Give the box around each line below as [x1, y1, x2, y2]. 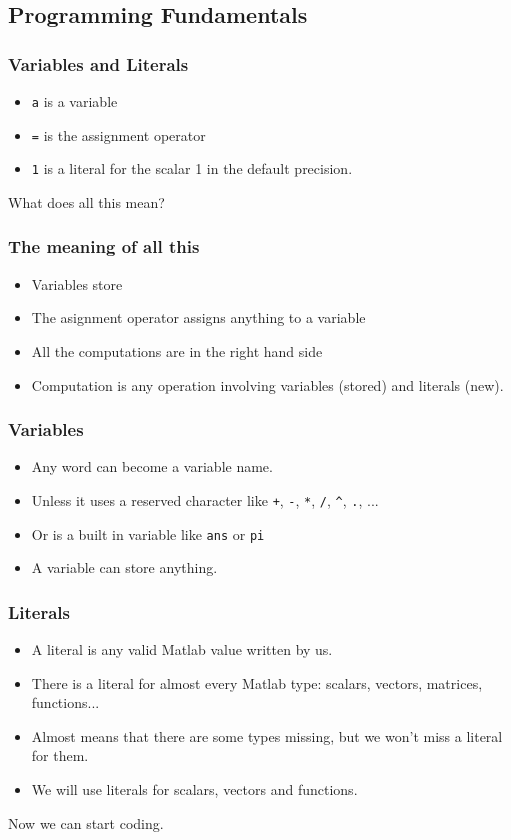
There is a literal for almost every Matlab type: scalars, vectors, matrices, [31, 672, 483, 693]
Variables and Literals [8, 51, 189, 76]
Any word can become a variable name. [31, 456, 273, 477]
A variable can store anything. [31, 557, 218, 578]
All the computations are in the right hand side [31, 340, 323, 361]
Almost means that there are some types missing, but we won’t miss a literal [31, 725, 503, 746]
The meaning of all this [8, 234, 200, 259]
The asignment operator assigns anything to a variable [31, 307, 366, 328]
